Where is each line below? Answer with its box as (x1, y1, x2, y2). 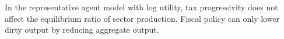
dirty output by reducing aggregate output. (5, 24, 159, 36)
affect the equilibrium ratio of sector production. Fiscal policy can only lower (5, 12, 280, 24)
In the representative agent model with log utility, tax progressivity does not (5, 1, 278, 13)
